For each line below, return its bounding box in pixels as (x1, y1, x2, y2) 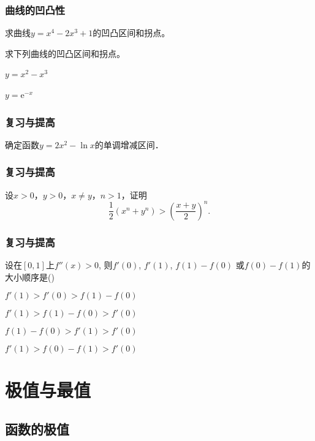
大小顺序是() (5, 270, 55, 283)
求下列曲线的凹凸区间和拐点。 (5, 47, 125, 59)
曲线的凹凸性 (5, 2, 66, 17)
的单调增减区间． (94, 138, 164, 151)
